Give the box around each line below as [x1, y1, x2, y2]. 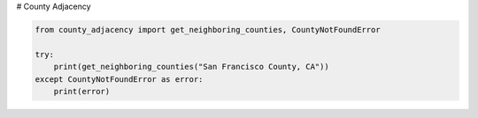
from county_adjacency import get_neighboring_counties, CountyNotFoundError [35, 25, 381, 34]
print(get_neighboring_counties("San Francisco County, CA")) [53, 62, 329, 72]
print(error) [53, 86, 111, 96]
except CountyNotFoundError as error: [35, 74, 204, 84]
